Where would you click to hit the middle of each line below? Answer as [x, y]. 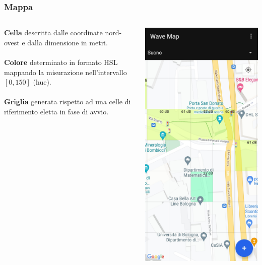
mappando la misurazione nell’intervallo [65, 72]
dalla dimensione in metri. [68, 42]
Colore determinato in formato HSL [61, 62]
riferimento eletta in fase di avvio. [56, 111]
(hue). [42, 82]
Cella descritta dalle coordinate [53, 32]
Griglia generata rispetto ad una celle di [68, 102]
